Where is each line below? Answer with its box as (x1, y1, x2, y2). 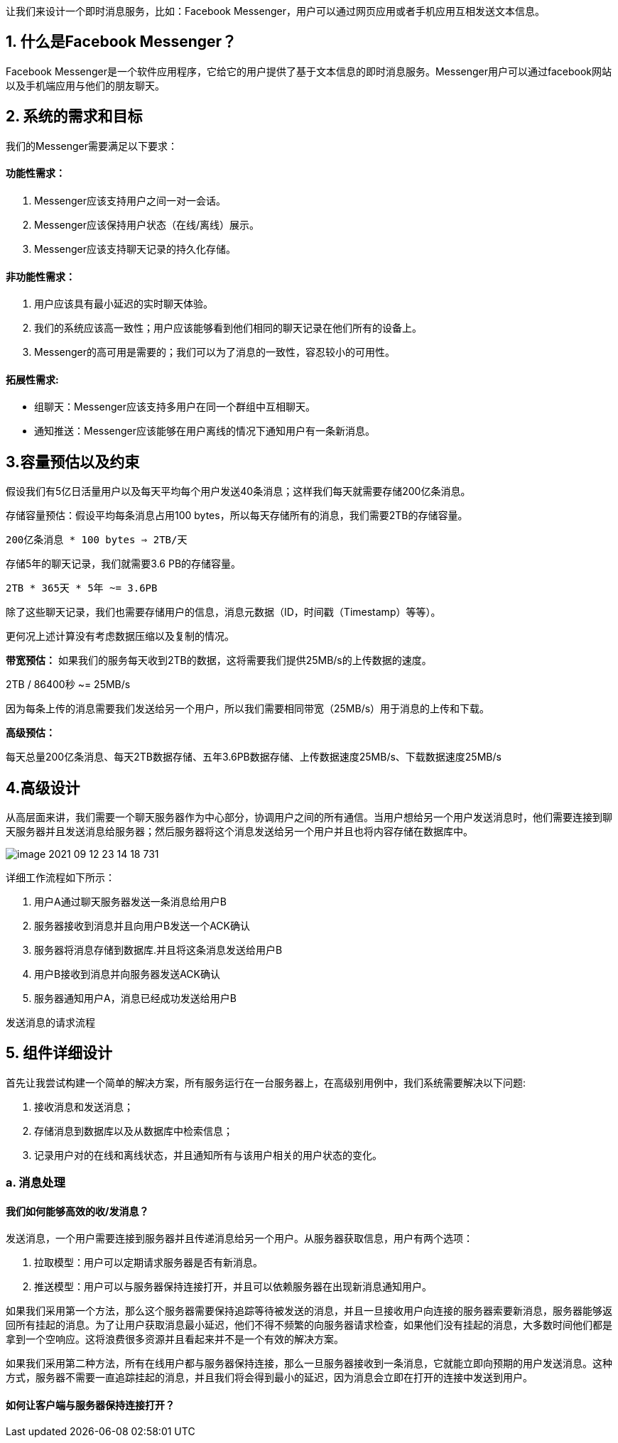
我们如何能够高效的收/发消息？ (6, 1204, 149, 1217)
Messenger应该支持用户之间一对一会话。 (34, 194, 227, 207)
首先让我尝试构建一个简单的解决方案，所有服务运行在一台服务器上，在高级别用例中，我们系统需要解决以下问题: (6, 1076, 526, 1089)
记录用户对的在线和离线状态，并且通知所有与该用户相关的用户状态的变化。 (34, 1148, 382, 1161)
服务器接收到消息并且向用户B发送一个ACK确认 (34, 920, 250, 932)
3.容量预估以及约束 (6, 452, 140, 471)
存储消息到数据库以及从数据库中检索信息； (34, 1124, 233, 1137)
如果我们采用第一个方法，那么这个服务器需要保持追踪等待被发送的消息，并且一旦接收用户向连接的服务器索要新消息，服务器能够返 (6, 1305, 612, 1317)
